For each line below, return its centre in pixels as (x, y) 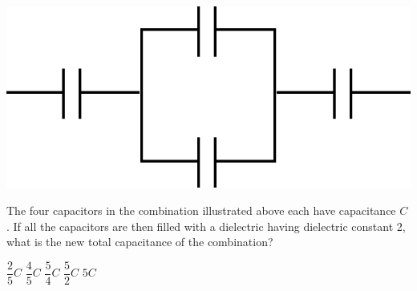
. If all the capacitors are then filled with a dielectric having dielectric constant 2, (206, 226)
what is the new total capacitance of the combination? (140, 242)
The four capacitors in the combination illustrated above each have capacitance (201, 210)
